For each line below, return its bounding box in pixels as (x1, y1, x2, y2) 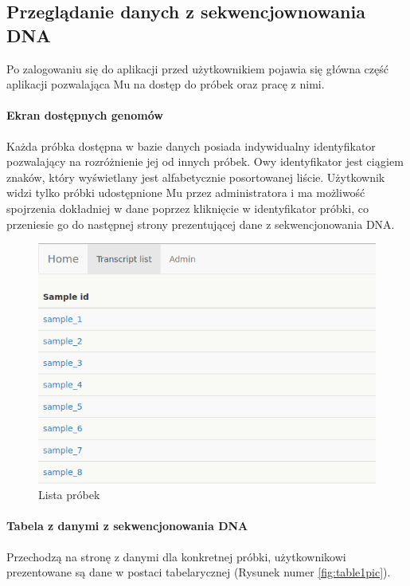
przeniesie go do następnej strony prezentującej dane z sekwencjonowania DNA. (6, 215, 395, 232)
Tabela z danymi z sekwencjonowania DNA (6, 517, 248, 534)
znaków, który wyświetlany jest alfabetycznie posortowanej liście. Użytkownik (6, 168, 385, 185)
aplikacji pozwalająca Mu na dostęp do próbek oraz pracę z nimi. (6, 76, 325, 92)
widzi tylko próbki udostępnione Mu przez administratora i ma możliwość (6, 184, 365, 201)
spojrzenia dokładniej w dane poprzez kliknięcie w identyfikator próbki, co (6, 199, 369, 216)
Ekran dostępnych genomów (6, 107, 163, 124)
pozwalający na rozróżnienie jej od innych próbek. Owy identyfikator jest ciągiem (6, 153, 404, 170)
